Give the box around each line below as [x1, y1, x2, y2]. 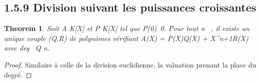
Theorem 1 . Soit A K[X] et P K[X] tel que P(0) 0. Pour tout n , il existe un [4, 23, 250, 33]
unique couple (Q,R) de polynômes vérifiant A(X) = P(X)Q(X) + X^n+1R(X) [4, 32, 248, 43]
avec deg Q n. [4, 42, 50, 53]
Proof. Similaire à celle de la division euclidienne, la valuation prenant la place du [4, 59, 256, 69]
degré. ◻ [4, 69, 32, 79]
